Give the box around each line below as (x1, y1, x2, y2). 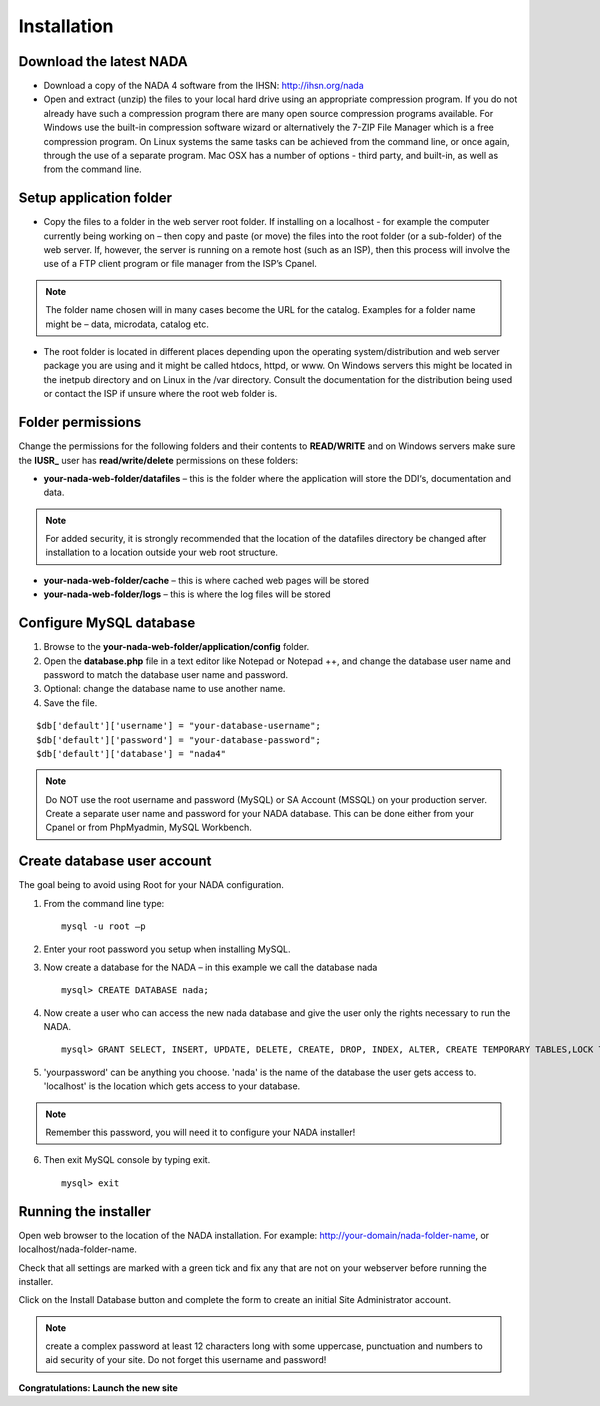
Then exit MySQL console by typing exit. (43, 1154, 211, 1166)
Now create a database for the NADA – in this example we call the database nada (43, 961, 378, 973)
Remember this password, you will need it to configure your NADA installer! (45, 1126, 356, 1139)
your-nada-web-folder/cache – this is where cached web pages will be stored (43, 574, 370, 586)
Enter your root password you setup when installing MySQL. (43, 943, 291, 955)
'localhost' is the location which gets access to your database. (43, 1080, 301, 1092)
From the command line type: (43, 897, 165, 909)
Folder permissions (18, 414, 142, 431)
